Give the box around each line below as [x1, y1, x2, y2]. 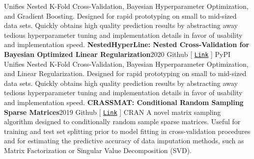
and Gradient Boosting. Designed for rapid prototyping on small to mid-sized [4, 10, 237, 21]
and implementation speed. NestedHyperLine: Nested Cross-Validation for [4, 39, 250, 50]
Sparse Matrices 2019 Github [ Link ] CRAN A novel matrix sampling [4, 106, 221, 117]
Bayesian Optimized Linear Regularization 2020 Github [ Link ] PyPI [4, 49, 231, 59]
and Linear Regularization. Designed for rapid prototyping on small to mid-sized [4, 68, 247, 79]
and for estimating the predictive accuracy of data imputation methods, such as [4, 135, 244, 146]
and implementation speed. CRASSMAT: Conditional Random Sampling [4, 97, 244, 107]
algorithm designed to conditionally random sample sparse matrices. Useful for [4, 116, 241, 127]
